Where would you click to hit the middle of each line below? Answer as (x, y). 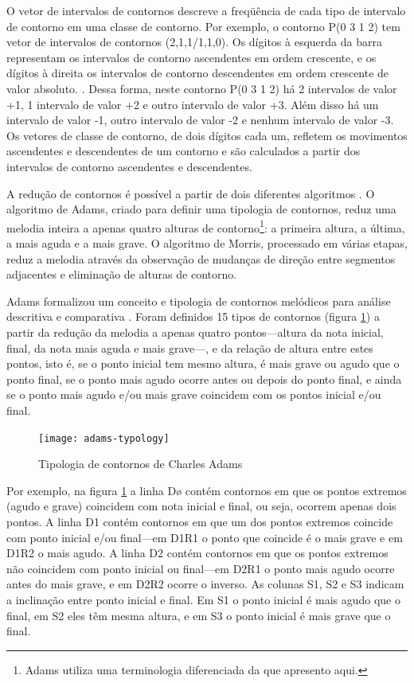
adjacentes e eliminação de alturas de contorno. (122, 274)
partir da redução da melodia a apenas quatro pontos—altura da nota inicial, (195, 332)
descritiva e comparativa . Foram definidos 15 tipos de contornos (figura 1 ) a (193, 316)
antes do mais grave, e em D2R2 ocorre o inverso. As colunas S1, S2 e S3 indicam (205, 584)
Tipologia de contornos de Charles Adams (141, 464)
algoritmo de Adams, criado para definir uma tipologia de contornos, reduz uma (201, 209)
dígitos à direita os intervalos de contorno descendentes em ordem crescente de (198, 73)
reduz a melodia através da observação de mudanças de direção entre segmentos (201, 258)
